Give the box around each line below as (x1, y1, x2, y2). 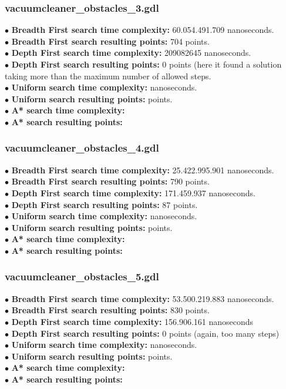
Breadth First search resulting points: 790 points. (11, 175, 210, 187)
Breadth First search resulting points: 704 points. (11, 35, 210, 47)
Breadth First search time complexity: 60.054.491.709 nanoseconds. (11, 24, 274, 36)
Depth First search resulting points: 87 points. (11, 198, 198, 210)
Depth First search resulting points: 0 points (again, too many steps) (11, 327, 280, 339)
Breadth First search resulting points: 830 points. (11, 304, 210, 316)
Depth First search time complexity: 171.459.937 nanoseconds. (11, 186, 255, 199)
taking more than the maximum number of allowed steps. (5, 69, 211, 82)
